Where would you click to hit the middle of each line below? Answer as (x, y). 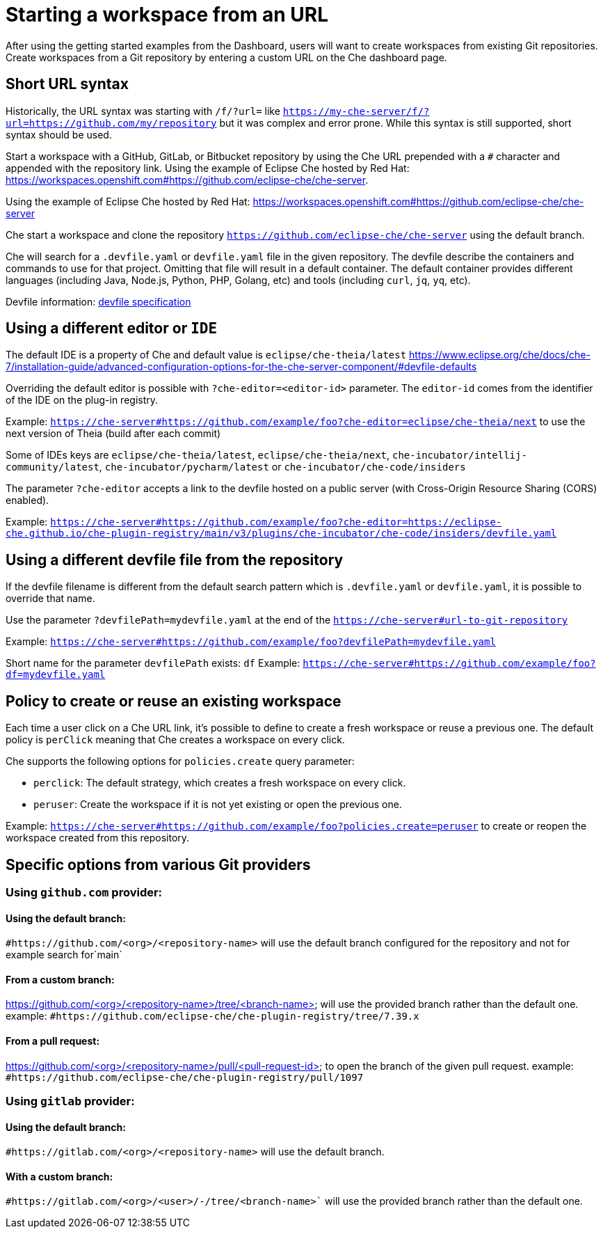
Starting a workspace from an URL (167, 15)
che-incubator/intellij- (460, 456)
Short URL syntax (67, 84)
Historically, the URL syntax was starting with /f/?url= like (143, 111)
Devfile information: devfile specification (98, 301)
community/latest (53, 467)
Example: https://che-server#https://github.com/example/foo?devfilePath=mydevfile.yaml (251, 642)
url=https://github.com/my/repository (111, 123)
